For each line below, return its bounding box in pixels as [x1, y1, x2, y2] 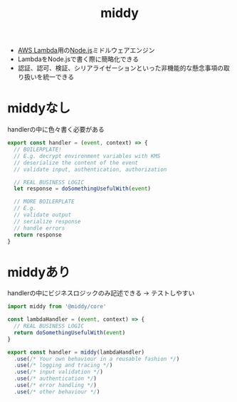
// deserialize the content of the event [14, 159, 139, 166]
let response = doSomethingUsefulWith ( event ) [14, 185, 152, 193]
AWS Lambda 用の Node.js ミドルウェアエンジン [17, 46, 155, 55]
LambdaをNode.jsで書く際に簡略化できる [17, 55, 139, 63]
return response [14, 231, 62, 238]
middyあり [7, 264, 71, 280]
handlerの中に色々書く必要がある [7, 125, 105, 134]
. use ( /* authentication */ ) [14, 375, 98, 382]
